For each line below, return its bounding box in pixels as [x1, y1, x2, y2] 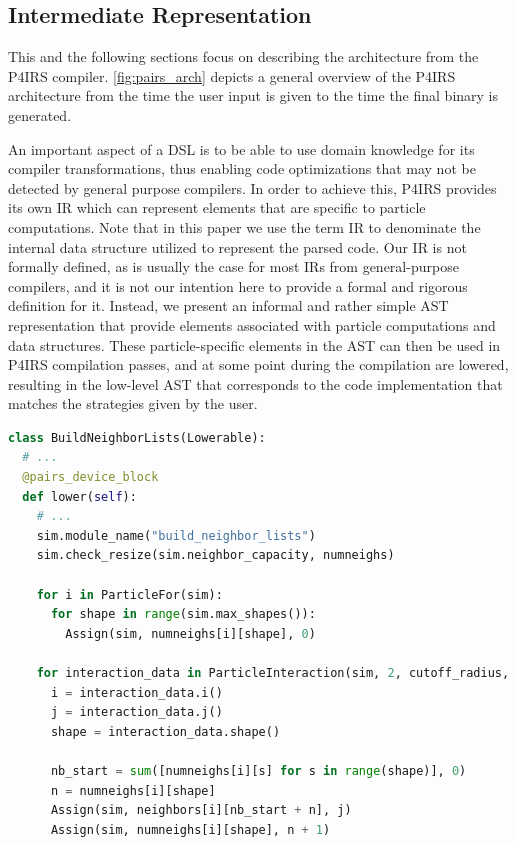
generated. [8, 104, 72, 125]
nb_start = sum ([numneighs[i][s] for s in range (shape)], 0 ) [50, 763, 467, 778]
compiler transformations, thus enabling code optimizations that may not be [8, 158, 476, 179]
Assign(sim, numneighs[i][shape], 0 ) [65, 626, 316, 641]
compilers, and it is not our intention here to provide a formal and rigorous [8, 275, 468, 296]
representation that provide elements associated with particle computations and [8, 314, 496, 335]
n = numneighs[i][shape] [50, 783, 216, 798]
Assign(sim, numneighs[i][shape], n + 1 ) [50, 822, 331, 837]
